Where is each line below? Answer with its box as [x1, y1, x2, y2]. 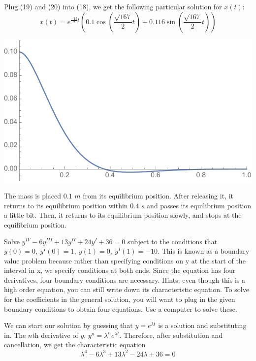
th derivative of [32, 329, 78, 340]
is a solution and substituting [158, 320, 247, 330]
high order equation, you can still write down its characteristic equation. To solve [4, 284, 249, 295]
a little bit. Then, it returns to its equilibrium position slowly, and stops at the [4, 210, 242, 220]
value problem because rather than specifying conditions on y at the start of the [4, 255, 246, 265]
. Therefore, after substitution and [119, 329, 223, 340]
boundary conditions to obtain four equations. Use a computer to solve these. [4, 303, 237, 314]
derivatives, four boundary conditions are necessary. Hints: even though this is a [4, 274, 245, 285]
